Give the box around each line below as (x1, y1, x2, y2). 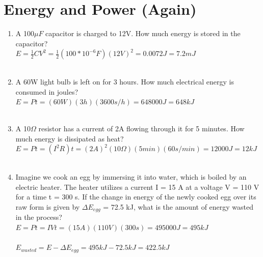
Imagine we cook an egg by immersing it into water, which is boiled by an (15, 172, 247, 182)
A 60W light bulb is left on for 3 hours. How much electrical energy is (15, 76, 234, 87)
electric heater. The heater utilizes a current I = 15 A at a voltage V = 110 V (15, 181, 259, 192)
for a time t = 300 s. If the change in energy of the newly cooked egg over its (15, 191, 256, 202)
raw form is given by (15, 201, 80, 212)
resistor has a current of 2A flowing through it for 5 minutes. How (38, 123, 245, 134)
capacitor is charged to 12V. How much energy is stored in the (45, 28, 241, 39)
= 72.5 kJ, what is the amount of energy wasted (103, 201, 254, 212)
